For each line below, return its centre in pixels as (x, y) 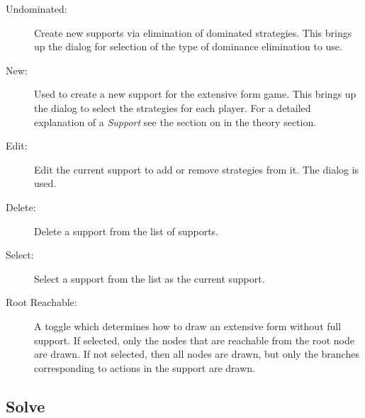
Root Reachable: (41, 302)
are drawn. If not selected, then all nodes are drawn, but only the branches (197, 354)
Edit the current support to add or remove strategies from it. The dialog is (197, 169)
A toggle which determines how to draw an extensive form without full (188, 326)
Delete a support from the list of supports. (127, 231)
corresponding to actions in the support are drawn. (145, 367)
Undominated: (36, 9)
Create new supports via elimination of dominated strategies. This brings (193, 32)
